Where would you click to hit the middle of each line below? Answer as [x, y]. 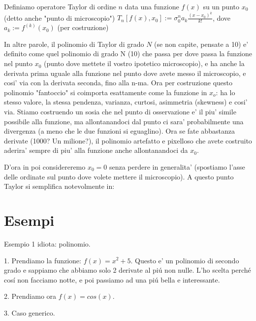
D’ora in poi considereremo [45, 167]
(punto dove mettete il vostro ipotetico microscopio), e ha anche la [144, 63]
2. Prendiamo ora [30, 296]
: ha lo [225, 92]
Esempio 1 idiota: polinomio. [47, 243]
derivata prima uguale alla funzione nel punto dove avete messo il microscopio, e [125, 73]
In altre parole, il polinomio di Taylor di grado [74, 44]
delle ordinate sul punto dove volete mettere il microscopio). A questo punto [119, 176]
